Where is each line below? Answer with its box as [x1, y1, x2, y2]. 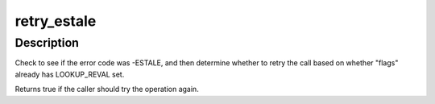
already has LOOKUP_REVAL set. [14, 69, 125, 79]
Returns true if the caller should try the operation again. [14, 85, 199, 94]
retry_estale [14, 12, 97, 30]
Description [14, 35, 80, 50]
